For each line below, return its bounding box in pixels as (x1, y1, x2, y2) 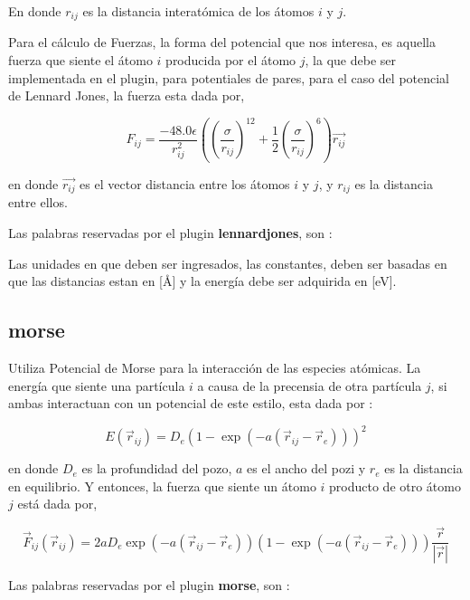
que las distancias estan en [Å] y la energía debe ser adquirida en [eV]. (8, 271, 397, 290)
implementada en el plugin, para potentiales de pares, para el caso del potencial (8, 68, 450, 87)
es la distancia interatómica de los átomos (82, 2, 315, 20)
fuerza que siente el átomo (8, 51, 153, 70)
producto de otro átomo (329, 476, 461, 495)
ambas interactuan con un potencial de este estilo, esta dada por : (8, 394, 373, 413)
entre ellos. (8, 193, 68, 212)
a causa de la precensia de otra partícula (197, 376, 422, 395)
